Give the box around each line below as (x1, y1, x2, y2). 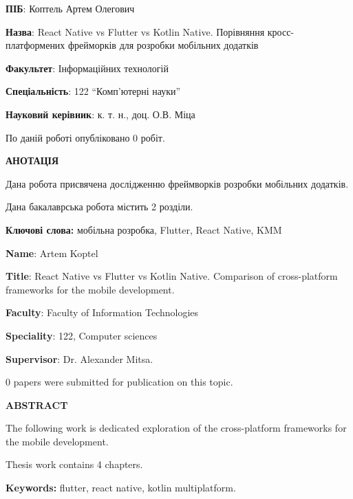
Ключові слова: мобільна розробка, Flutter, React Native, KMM (6, 222, 282, 236)
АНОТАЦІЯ (6, 153, 59, 168)
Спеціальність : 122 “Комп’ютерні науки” (6, 84, 181, 98)
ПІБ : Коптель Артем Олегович (6, 1, 135, 15)
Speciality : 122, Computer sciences (6, 328, 158, 342)
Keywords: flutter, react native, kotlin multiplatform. (6, 480, 236, 495)
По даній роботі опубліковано (6, 130, 130, 144)
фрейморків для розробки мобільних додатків (68, 38, 259, 52)
